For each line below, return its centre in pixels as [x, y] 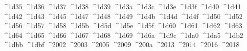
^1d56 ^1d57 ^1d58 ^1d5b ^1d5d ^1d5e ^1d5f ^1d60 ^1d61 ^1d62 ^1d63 [123, 25]
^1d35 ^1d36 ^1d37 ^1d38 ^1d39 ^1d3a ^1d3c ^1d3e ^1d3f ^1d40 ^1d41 [122, 6]
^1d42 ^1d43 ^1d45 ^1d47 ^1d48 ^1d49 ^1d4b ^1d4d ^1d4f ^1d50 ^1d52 [123, 16]
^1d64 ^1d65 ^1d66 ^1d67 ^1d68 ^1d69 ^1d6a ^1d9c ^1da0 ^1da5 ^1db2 [123, 35]
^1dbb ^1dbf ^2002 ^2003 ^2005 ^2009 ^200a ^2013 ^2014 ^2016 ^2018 [121, 44]
